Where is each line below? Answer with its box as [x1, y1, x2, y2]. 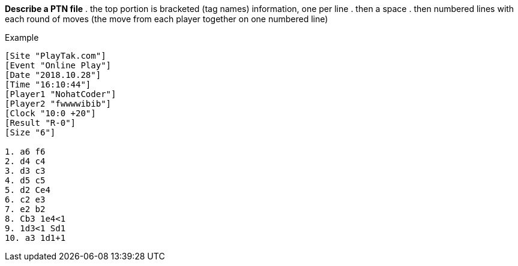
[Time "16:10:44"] [5, 80, 91, 89]
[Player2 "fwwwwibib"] [5, 99, 112, 108]
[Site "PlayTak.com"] [5, 51, 106, 61]
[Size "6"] [5, 128, 56, 137]
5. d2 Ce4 [5, 185, 50, 195]
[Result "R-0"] [5, 118, 76, 128]
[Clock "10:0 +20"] [5, 108, 96, 118]
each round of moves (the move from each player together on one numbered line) [5, 14, 328, 24]
